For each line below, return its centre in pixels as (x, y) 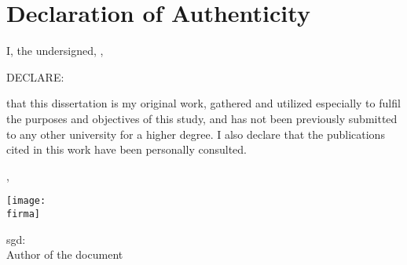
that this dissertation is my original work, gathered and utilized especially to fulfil (203, 103)
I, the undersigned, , (55, 51)
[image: (26, 201)
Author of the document (65, 254)
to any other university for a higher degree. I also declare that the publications (196, 134)
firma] (23, 214)
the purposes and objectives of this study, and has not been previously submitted (202, 118)
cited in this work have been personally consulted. (126, 149)
